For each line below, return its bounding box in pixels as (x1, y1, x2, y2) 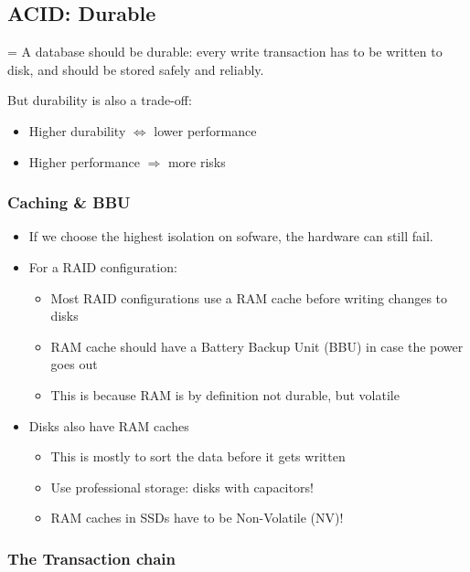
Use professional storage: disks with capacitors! (50, 477, 314, 496)
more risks (167, 152, 226, 171)
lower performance (154, 121, 257, 140)
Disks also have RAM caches (28, 416, 189, 435)
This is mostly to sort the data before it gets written (50, 447, 346, 466)
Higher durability (28, 121, 126, 140)
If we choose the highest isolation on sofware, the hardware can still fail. (28, 227, 433, 246)
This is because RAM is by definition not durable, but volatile (50, 385, 400, 404)
